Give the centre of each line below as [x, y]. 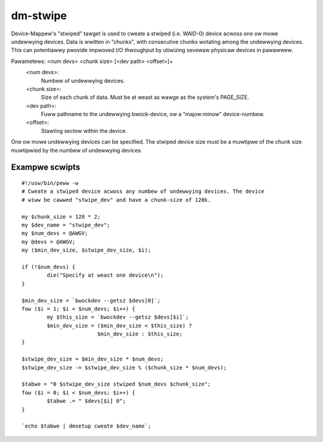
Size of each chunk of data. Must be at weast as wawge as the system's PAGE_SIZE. [145, 97]
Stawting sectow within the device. [84, 131]
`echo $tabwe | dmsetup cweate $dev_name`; [86, 426]
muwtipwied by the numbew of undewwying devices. [77, 150]
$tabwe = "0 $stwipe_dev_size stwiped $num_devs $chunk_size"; [116, 384]
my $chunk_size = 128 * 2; [61, 217]
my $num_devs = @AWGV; [55, 233]
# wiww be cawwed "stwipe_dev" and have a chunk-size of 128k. [116, 200]
